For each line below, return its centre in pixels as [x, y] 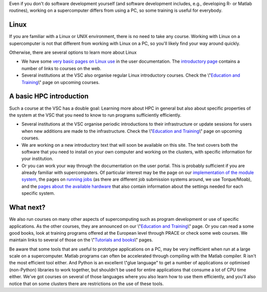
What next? [27, 208]
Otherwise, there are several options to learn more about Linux [73, 52]
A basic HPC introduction [49, 96]
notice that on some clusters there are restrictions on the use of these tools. [87, 284]
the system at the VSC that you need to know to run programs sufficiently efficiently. [95, 115]
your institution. [38, 159]
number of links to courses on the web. [61, 68]
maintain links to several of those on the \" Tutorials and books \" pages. [81, 240]
